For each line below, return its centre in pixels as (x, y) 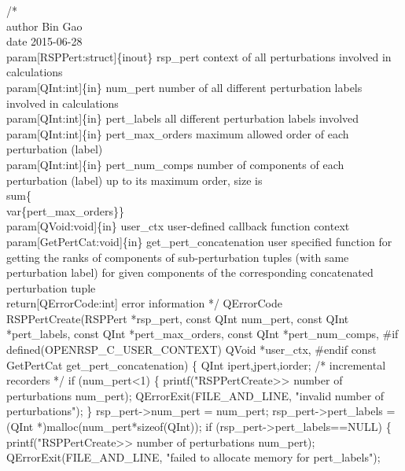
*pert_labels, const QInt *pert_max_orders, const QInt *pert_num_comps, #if (202, 334)
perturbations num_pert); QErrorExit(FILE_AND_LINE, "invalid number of (195, 395)
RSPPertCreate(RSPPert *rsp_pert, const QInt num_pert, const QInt (178, 318)
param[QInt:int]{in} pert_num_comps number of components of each (175, 164)
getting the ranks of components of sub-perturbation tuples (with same (178, 257)
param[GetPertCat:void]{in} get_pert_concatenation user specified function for (199, 241)
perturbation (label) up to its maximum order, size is (134, 180)
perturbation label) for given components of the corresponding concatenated (190, 272)
